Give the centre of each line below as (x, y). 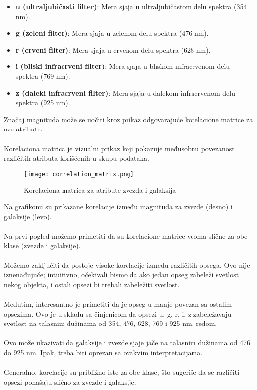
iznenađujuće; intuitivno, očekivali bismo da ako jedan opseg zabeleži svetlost (122, 275)
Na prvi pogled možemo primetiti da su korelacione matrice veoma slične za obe (126, 235)
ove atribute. (23, 129)
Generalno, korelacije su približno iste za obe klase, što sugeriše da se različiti (122, 372)
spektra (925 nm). (43, 102)
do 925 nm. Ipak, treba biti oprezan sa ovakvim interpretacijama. (103, 352)
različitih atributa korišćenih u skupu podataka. (77, 158)
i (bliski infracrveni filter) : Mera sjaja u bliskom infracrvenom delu (123, 66)
